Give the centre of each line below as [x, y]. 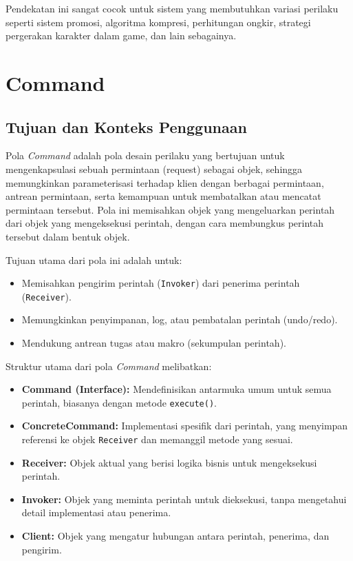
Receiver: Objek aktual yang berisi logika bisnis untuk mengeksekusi [169, 462]
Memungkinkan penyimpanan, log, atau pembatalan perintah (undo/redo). [180, 319]
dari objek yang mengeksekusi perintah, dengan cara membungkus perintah [165, 223]
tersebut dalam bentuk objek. [68, 236]
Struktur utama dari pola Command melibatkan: [109, 366]
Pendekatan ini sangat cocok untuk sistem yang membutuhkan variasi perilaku [172, 8]
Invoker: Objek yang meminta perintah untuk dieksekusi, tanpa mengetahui [184, 499]
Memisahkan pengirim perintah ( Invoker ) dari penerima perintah [161, 283]
